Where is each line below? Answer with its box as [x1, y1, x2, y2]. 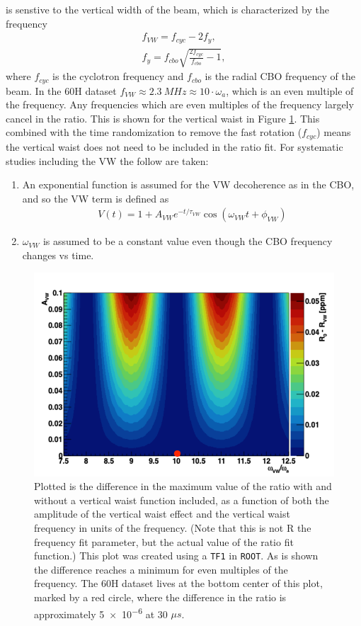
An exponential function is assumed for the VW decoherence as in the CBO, [22, 177, 355, 192]
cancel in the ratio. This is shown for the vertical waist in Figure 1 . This [6, 110, 320, 125]
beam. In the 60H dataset [6, 83, 117, 98]
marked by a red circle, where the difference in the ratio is [34, 590, 287, 605]
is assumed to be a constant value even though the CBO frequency [42, 234, 333, 249]
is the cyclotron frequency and [52, 69, 184, 84]
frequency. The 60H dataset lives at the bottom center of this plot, [34, 576, 323, 591]
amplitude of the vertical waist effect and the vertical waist [34, 506, 290, 521]
